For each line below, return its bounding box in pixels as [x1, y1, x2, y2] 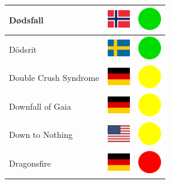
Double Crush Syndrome [9, 71, 99, 84]
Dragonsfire [9, 157, 51, 170]
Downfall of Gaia [9, 99, 71, 112]
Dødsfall [9, 13, 44, 26]
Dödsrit [9, 43, 37, 55]
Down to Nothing [9, 128, 73, 141]
